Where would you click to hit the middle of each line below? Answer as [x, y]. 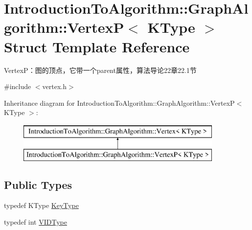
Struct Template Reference [97, 46]
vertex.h [54, 86]
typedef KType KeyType [41, 205]
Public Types [38, 185]
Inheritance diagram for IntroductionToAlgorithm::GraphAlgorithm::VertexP [119, 103]
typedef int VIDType [35, 221]
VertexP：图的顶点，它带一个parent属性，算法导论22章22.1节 [100, 70]
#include [18, 86]
